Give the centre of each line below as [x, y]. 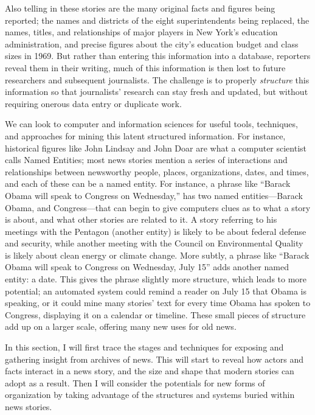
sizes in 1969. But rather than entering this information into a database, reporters [158, 56]
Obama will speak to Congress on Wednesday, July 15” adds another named [147, 267]
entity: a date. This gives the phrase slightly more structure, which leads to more [156, 279]
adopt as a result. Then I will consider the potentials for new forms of [135, 382]
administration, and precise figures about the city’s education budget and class [152, 44]
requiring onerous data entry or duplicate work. [93, 103]
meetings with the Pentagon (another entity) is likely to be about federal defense [156, 231]
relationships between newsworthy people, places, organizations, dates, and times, [157, 171]
